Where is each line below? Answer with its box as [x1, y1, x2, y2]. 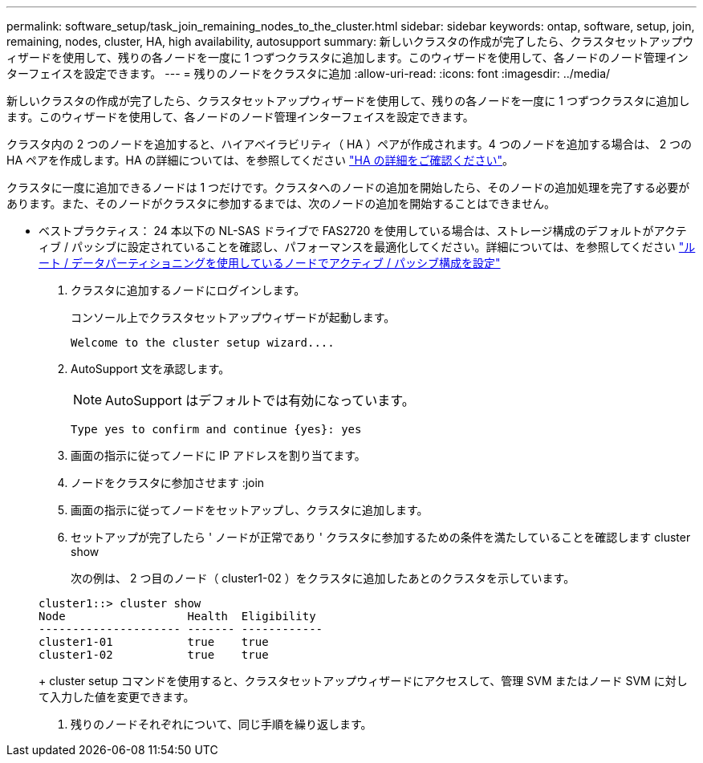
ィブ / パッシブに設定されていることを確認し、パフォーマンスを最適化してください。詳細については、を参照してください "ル [39, 240, 696, 254]
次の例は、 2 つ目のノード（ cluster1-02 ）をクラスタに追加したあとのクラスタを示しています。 [71, 571, 575, 585]
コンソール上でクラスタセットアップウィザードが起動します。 [71, 310, 396, 324]
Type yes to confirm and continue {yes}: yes [71, 423, 362, 436]
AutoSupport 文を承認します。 [71, 362, 230, 375]
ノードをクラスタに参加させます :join [71, 476, 265, 489]
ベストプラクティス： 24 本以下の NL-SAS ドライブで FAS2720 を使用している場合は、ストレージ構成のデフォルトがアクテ [39, 224, 687, 237]
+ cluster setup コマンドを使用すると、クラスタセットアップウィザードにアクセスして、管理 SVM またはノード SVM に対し [39, 674, 688, 688]
